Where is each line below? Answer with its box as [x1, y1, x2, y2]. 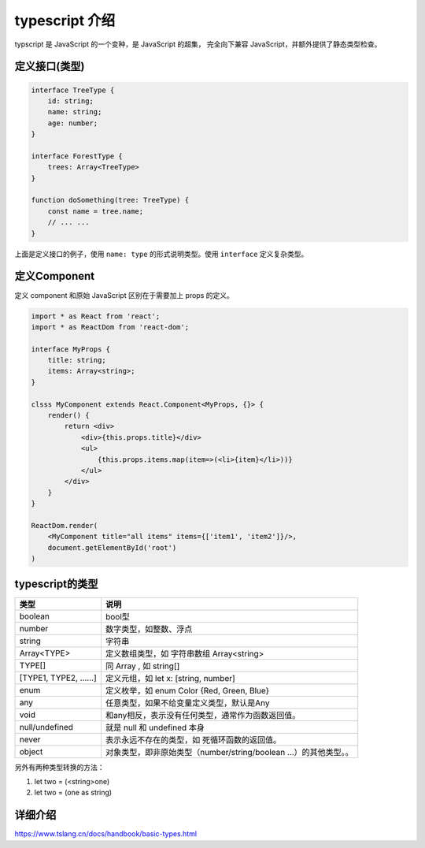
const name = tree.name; [47, 206, 144, 216]
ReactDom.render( [31, 521, 98, 530]
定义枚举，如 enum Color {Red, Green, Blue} [105, 685, 270, 696]
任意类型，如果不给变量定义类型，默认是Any [105, 697, 270, 709]
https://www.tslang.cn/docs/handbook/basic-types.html [14, 829, 197, 839]
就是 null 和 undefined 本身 [105, 722, 205, 733]
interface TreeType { [31, 85, 115, 95]
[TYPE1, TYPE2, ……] [19, 672, 98, 683]
